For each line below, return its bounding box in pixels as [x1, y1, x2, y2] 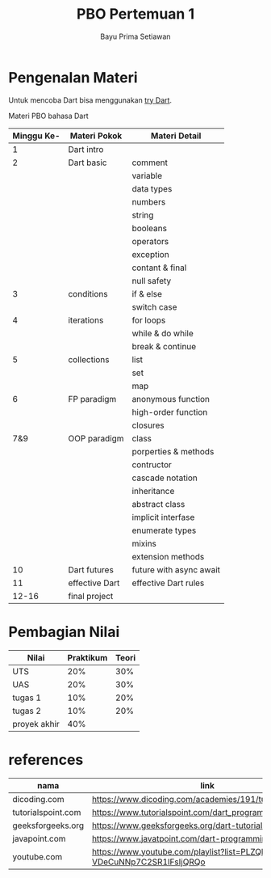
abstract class [131, 498, 186, 509]
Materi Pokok [69, 130, 123, 141]
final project [68, 590, 114, 602]
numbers [131, 196, 166, 207]
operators [131, 235, 169, 247]
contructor [131, 458, 172, 470]
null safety [131, 275, 172, 286]
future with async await [131, 564, 220, 575]
